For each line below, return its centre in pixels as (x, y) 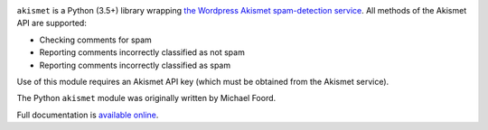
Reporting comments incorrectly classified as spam (135, 65)
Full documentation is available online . (88, 115)
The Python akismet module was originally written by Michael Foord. (146, 98)
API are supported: (52, 23)
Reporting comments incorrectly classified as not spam (142, 52)
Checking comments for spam (96, 40)
